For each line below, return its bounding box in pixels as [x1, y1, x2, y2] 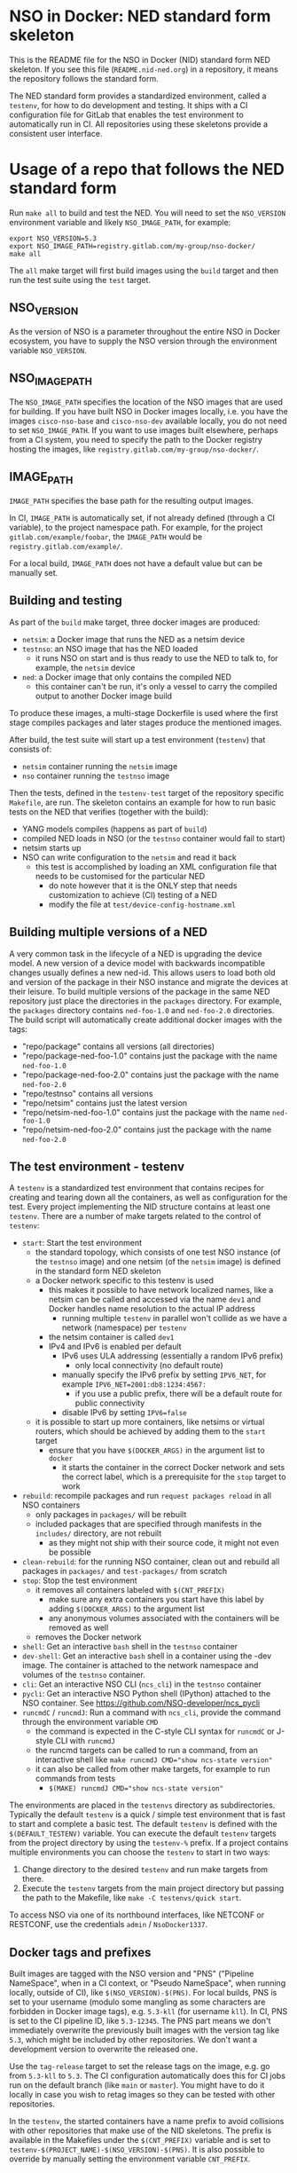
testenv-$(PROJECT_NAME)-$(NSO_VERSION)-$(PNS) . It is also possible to [9, 2145, 265, 2155]
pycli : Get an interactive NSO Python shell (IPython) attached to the [21, 1689, 271, 1699]
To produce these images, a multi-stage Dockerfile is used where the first [9, 707, 278, 718]
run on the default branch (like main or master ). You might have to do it [9, 2080, 265, 2090]
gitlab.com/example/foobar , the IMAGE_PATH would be [9, 531, 202, 542]
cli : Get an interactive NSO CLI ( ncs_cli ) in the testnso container [21, 1679, 262, 1689]
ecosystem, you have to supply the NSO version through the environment [9, 335, 277, 346]
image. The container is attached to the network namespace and [21, 1660, 259, 1671]
